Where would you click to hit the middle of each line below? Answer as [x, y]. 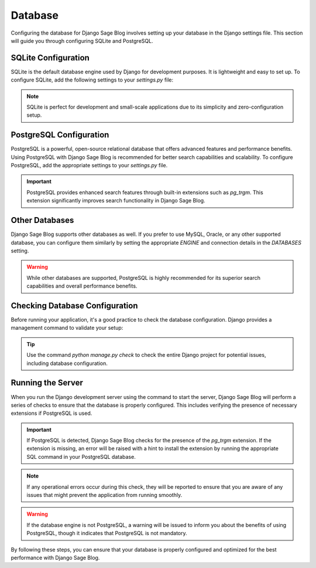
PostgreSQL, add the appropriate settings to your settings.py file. [89, 165]
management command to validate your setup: [67, 328]
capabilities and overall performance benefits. [82, 286]
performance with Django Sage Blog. [55, 557]
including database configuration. [67, 363]
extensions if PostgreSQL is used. [51, 413]
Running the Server [47, 383]
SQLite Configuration [50, 58]
